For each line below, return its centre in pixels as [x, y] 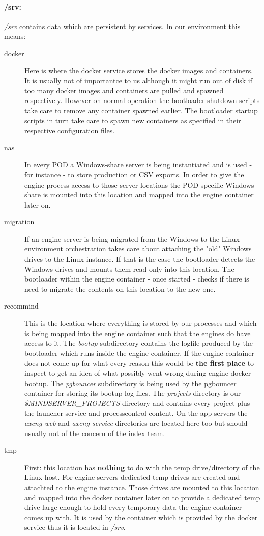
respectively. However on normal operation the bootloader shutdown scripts [142, 100]
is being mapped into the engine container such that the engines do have [138, 333]
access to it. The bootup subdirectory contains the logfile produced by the [139, 343]
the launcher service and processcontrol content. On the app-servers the [136, 413]
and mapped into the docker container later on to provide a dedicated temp [142, 497]
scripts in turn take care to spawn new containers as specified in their [133, 120]
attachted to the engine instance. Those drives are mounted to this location [142, 487]
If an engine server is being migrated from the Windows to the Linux [132, 238]
